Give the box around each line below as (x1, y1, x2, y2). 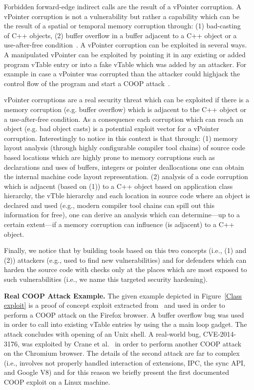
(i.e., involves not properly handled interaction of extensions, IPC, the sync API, (4, 357, 245, 367)
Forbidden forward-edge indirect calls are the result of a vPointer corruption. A (4, 1, 241, 11)
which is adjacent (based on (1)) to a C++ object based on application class (4, 181, 233, 191)
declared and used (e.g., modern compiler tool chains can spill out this (4, 200, 214, 210)
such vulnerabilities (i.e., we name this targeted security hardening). (4, 274, 208, 284)
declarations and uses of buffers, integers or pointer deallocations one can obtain (4, 161, 244, 172)
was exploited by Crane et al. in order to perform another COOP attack (21, 338, 241, 348)
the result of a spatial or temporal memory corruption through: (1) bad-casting (4, 21, 241, 31)
